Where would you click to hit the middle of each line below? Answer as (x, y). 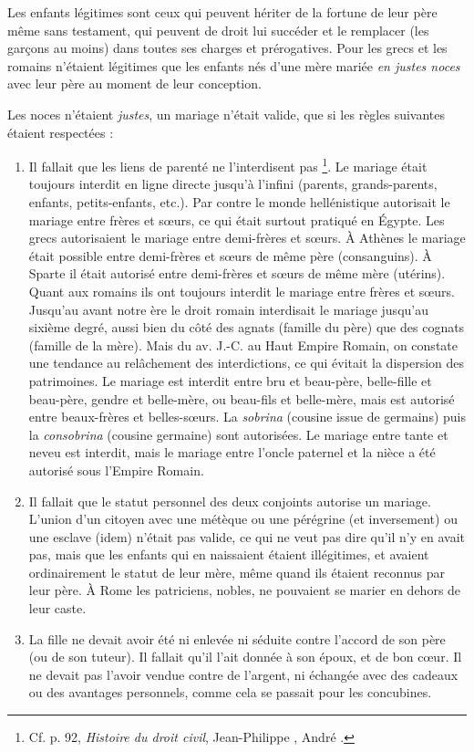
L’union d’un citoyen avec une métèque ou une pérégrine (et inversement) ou (243, 519)
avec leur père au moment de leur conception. (134, 84)
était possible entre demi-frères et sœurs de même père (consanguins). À (230, 255)
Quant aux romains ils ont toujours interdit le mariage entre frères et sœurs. (242, 291)
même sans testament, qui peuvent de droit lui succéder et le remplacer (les (218, 30)
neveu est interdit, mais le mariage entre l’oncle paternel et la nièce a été (232, 452)
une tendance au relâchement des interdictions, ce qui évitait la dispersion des (247, 363)
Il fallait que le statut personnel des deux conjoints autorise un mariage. (230, 501)
